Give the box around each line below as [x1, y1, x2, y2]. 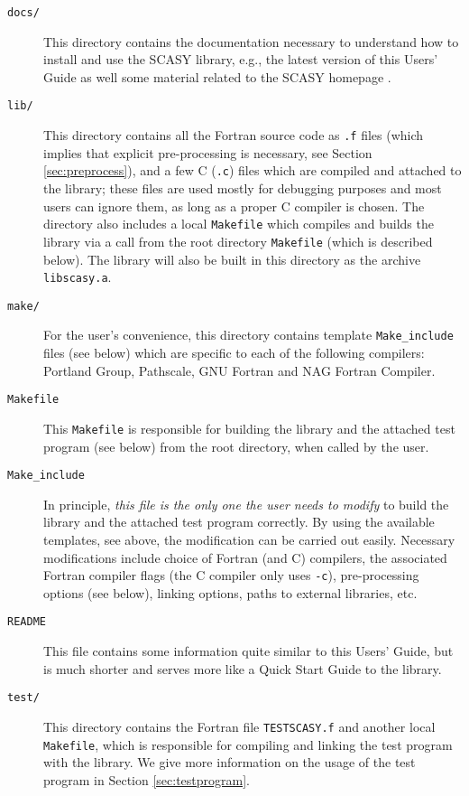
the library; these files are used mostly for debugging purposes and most [43, 179, 442, 197]
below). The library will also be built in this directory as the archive [43, 249, 421, 268]
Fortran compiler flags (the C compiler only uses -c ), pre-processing [43, 566, 419, 585]
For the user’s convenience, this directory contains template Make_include [43, 325, 454, 344]
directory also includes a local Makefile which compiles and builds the [43, 214, 434, 233]
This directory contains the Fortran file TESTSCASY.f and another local [43, 716, 436, 735]
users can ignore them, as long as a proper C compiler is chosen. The [43, 196, 425, 215]
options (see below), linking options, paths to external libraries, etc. [43, 583, 418, 602]
